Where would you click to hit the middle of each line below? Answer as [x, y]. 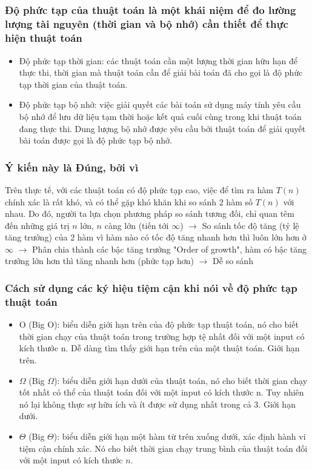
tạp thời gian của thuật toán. [73, 84]
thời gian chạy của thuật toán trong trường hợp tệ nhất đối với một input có [162, 336]
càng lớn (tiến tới [137, 225]
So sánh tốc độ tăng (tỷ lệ [251, 225]
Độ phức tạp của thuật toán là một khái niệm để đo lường [151, 10]
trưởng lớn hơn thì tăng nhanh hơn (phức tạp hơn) [100, 261]
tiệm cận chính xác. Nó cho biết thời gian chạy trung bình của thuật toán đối [163, 448]
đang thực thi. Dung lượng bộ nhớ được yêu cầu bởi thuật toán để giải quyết [162, 128]
